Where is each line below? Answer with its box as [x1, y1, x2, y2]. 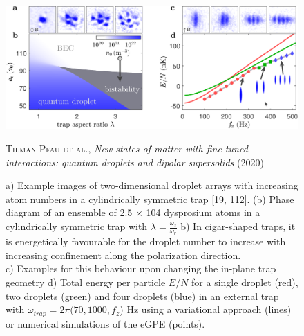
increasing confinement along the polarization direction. [6, 247, 241, 262]
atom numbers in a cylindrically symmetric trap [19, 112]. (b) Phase [6, 191, 294, 206]
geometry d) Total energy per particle [6, 275, 166, 290]
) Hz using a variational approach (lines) [120, 302, 292, 317]
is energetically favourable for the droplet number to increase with [6, 234, 286, 249]
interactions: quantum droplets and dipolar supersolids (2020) [6, 154, 264, 169]
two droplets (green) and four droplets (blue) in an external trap [6, 288, 279, 303]
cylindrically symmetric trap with [6, 219, 148, 233]
